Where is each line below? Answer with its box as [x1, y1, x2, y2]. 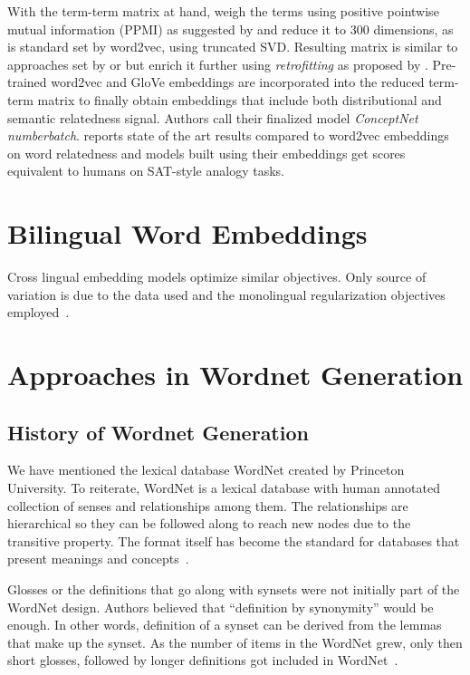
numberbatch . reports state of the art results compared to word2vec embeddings [7, 126, 449, 145]
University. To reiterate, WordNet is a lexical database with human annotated [7, 478, 440, 497]
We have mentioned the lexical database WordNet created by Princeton [7, 460, 405, 479]
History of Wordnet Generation [7, 418, 309, 446]
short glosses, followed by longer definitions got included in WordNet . [7, 651, 398, 670]
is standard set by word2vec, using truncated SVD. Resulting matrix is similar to [7, 37, 458, 56]
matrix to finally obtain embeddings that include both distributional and [37, 90, 442, 109]
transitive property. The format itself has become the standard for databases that [7, 531, 460, 550]
